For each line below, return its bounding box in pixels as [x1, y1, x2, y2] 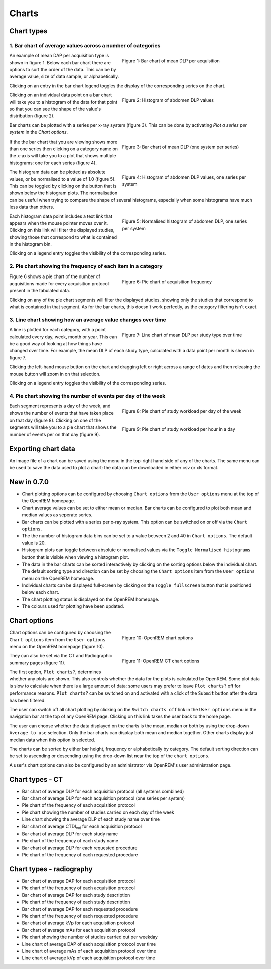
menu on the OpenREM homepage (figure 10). [9, 643, 104, 649]
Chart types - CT [9, 775, 63, 784]
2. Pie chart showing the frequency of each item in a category [9, 263, 163, 270]
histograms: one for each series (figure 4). [9, 160, 97, 166]
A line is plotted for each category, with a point [9, 327, 106, 333]
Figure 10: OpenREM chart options [122, 635, 193, 641]
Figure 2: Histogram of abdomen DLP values [122, 97, 214, 103]
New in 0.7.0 [9, 477, 49, 486]
